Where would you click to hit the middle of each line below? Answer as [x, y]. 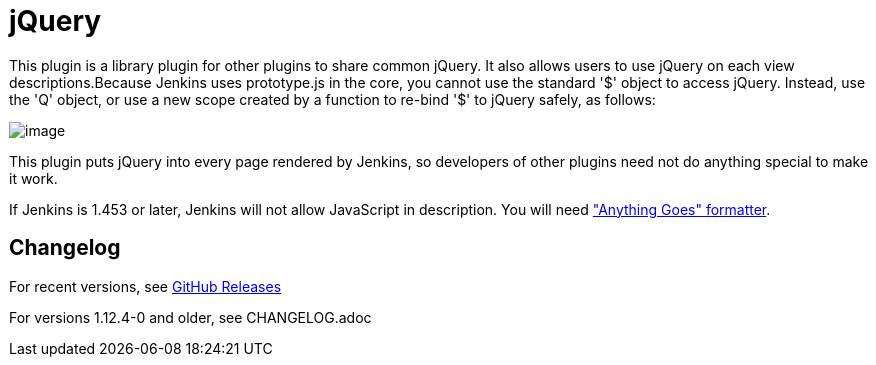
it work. [33, 178]
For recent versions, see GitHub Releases [145, 286]
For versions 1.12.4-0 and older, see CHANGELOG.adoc [190, 317]
